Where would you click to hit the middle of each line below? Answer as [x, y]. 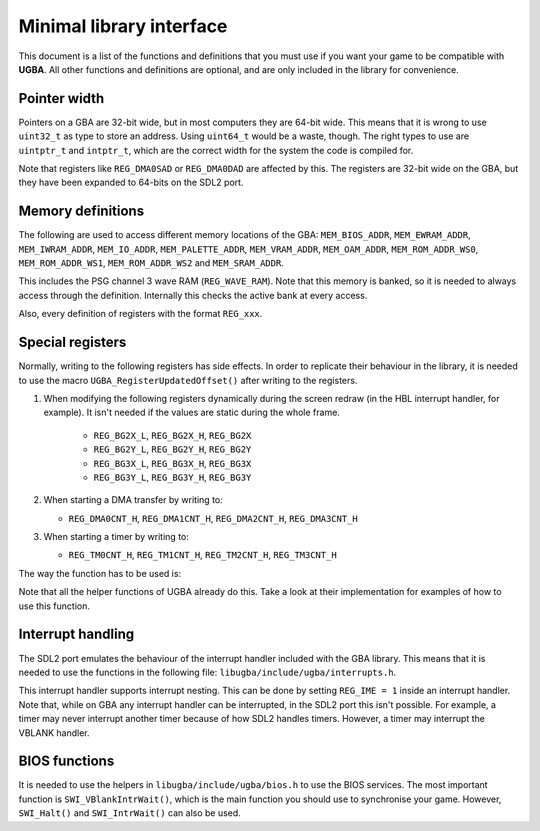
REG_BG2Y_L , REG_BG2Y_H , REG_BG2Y [172, 449]
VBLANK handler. [54, 732]
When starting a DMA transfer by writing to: [133, 500]
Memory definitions [81, 211]
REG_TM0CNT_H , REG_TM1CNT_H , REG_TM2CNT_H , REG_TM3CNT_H [202, 555]
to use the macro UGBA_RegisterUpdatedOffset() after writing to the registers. [188, 380]
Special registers [72, 342]
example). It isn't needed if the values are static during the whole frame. [191, 412]
